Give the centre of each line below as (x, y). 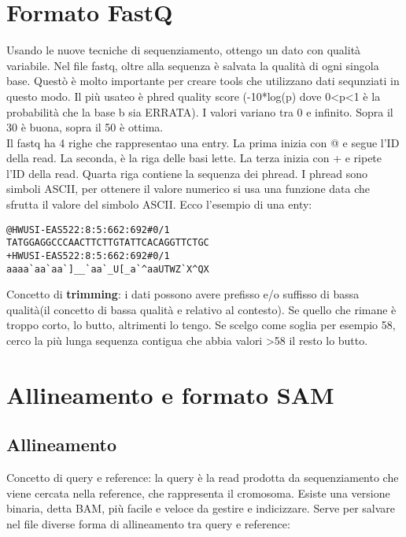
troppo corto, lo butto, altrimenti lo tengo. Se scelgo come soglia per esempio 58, (201, 325)
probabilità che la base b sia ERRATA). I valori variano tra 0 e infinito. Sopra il (200, 111)
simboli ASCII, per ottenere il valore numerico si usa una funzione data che (188, 189)
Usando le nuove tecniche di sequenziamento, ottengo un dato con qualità (184, 50)
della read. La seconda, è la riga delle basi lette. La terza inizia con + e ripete (194, 158)
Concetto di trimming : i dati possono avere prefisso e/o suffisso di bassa (183, 294)
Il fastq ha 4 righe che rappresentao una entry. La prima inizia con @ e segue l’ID (203, 142)
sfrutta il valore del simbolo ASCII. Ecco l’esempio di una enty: (159, 204)
